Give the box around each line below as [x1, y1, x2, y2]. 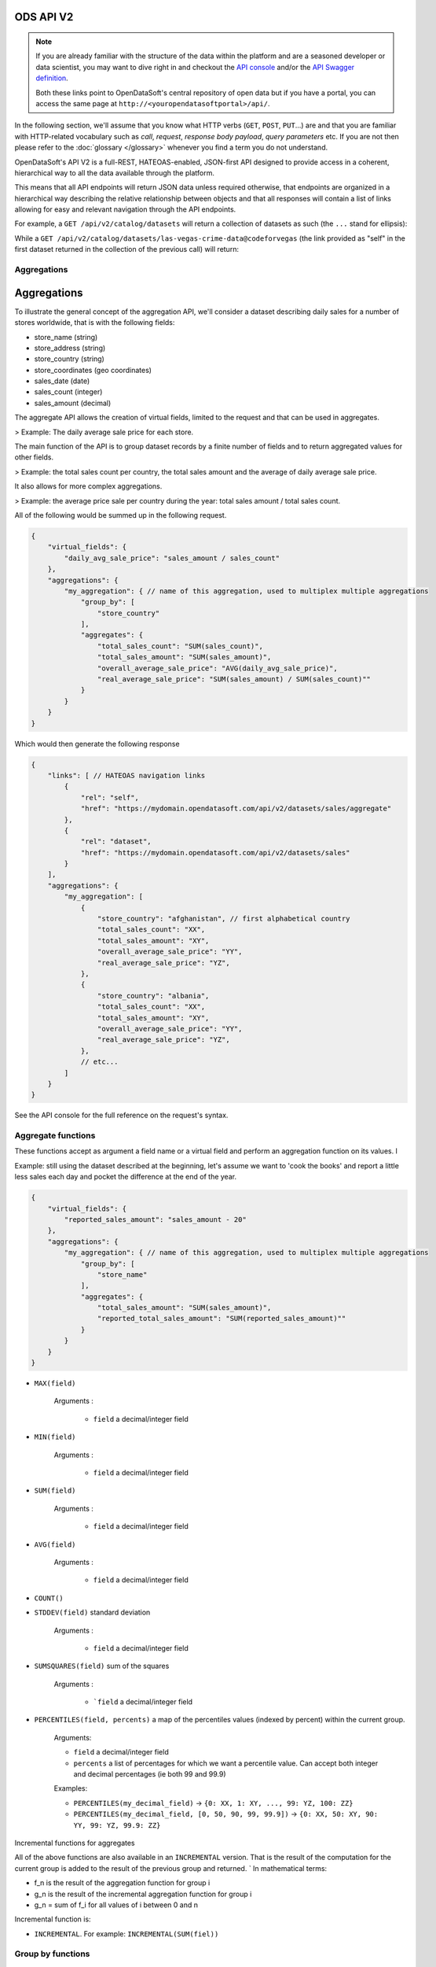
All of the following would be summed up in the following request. [14, 510, 227, 519]
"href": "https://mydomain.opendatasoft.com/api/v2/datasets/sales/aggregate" [80, 804, 392, 814]
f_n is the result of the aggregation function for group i [34, 1878, 211, 1888]
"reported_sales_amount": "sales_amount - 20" [64, 1215, 247, 1223]
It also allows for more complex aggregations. [14, 482, 163, 491]
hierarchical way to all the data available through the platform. [14, 168, 215, 177]
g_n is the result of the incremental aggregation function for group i [34, 1889, 252, 1899]
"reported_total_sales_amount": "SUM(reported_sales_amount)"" [97, 1314, 346, 1323]
